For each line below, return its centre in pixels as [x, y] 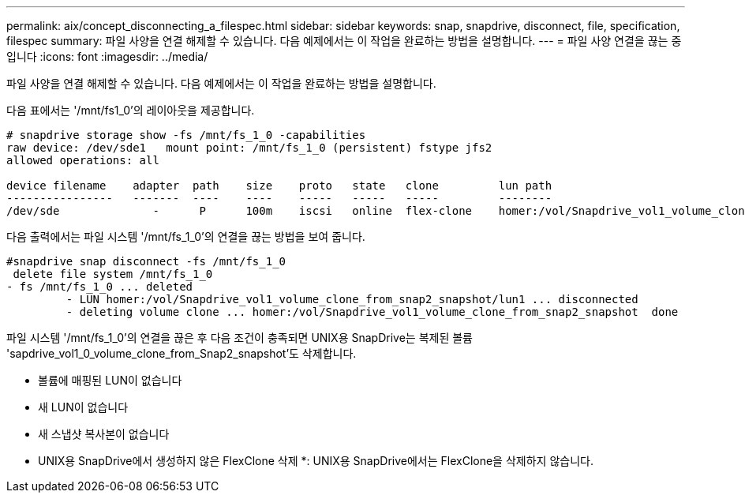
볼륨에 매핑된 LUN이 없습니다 [110, 380]
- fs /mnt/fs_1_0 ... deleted [100, 287]
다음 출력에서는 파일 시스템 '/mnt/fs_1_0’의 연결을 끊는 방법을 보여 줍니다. [186, 236]
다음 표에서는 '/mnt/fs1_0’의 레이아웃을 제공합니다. [131, 110]
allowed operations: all [83, 160]
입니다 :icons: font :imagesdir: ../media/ [107, 56]
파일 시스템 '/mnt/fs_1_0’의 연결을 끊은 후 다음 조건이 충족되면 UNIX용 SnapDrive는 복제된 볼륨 [240, 338]
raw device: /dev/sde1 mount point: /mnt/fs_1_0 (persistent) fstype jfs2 [249, 148]
